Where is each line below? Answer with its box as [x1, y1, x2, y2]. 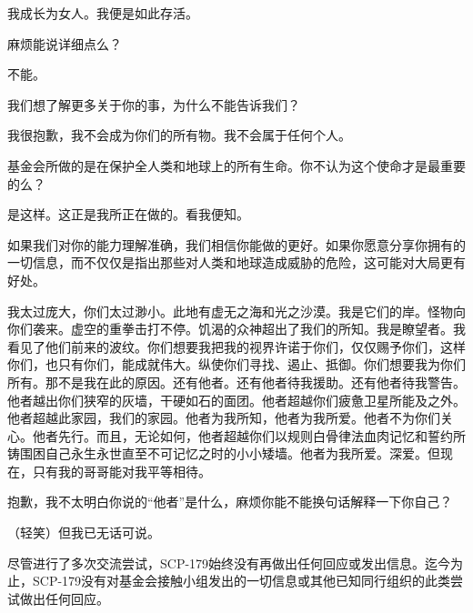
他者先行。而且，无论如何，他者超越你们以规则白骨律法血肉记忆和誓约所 [32, 426, 466, 445]
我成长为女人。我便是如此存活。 [7, 4, 198, 22]
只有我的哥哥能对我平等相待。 [32, 461, 211, 480]
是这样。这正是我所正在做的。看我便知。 [7, 205, 249, 224]
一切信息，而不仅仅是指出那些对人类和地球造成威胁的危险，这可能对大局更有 [7, 253, 466, 272]
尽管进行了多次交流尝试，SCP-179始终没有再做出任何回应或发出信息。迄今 [7, 553, 451, 572]
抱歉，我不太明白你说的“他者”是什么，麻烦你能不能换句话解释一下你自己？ [7, 492, 453, 511]
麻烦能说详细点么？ [7, 34, 122, 53]
